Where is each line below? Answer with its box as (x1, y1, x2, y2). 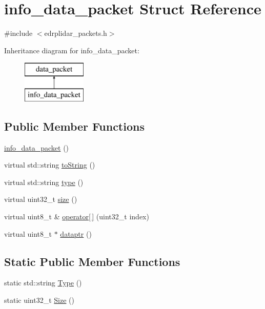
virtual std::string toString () (4, 159, 95, 170)
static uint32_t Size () (4, 295, 74, 305)
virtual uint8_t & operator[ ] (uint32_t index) (4, 211, 149, 222)
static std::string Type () (4, 277, 82, 288)
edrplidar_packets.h (44, 28, 107, 38)
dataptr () (60, 228, 92, 239)
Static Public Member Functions (4, 253, 180, 269)
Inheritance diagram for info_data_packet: (4, 45, 139, 55)
